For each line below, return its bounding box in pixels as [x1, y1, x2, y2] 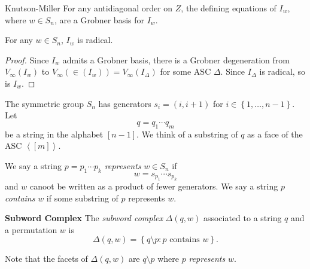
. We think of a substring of [136, 127, 238, 140]
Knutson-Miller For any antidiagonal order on [5, 2, 173, 14]
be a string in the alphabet [5, 127, 104, 140]
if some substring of [46, 191, 118, 204]
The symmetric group [5, 97, 84, 109]
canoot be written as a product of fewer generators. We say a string [29, 179, 278, 192]
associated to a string [203, 212, 282, 224]
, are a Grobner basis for [54, 13, 145, 26]
